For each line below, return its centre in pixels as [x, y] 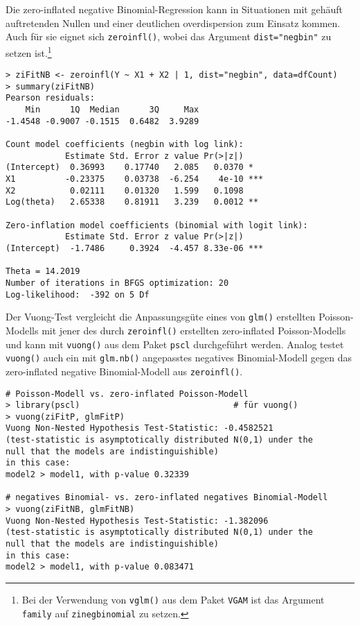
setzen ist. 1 [29, 51]
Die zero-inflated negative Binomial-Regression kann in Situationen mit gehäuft [174, 9]
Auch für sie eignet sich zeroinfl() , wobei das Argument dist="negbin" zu [169, 36]
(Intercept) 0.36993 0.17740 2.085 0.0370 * [129, 168]
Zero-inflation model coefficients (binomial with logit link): [157, 225]
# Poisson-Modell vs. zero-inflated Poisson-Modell [127, 394]
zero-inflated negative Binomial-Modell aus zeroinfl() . [124, 371]
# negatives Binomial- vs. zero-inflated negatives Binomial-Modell [167, 498]
